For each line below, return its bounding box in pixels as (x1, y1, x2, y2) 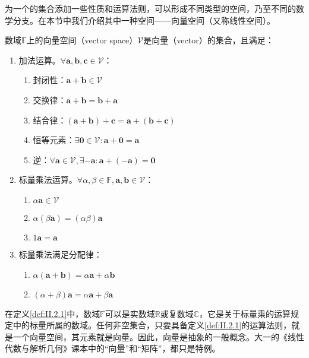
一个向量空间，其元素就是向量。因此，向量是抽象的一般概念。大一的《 (12, 330, 288, 343)
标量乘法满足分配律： (18, 248, 102, 260)
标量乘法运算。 (18, 173, 77, 186)
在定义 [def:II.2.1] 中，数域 (5, 307, 100, 319)
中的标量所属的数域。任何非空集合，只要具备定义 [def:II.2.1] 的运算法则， (12, 319, 292, 331)
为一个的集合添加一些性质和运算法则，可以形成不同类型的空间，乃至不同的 (5, 2, 296, 14)
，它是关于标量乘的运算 (199, 307, 291, 319)
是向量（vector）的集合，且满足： (143, 34, 274, 46)
